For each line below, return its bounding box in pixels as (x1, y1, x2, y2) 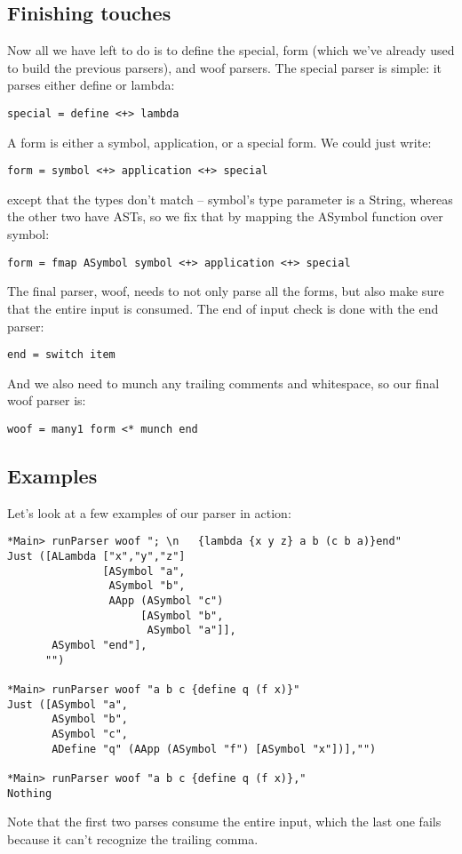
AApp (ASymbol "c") (108, 595, 224, 608)
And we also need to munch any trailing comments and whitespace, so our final (7, 373, 440, 392)
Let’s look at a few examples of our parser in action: (7, 503, 291, 522)
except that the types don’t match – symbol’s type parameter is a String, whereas (7, 189, 453, 208)
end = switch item (7, 348, 115, 362)
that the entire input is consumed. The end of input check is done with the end (7, 299, 439, 317)
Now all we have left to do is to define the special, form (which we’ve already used (7, 41, 455, 60)
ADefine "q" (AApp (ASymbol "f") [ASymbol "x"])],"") (52, 742, 377, 755)
